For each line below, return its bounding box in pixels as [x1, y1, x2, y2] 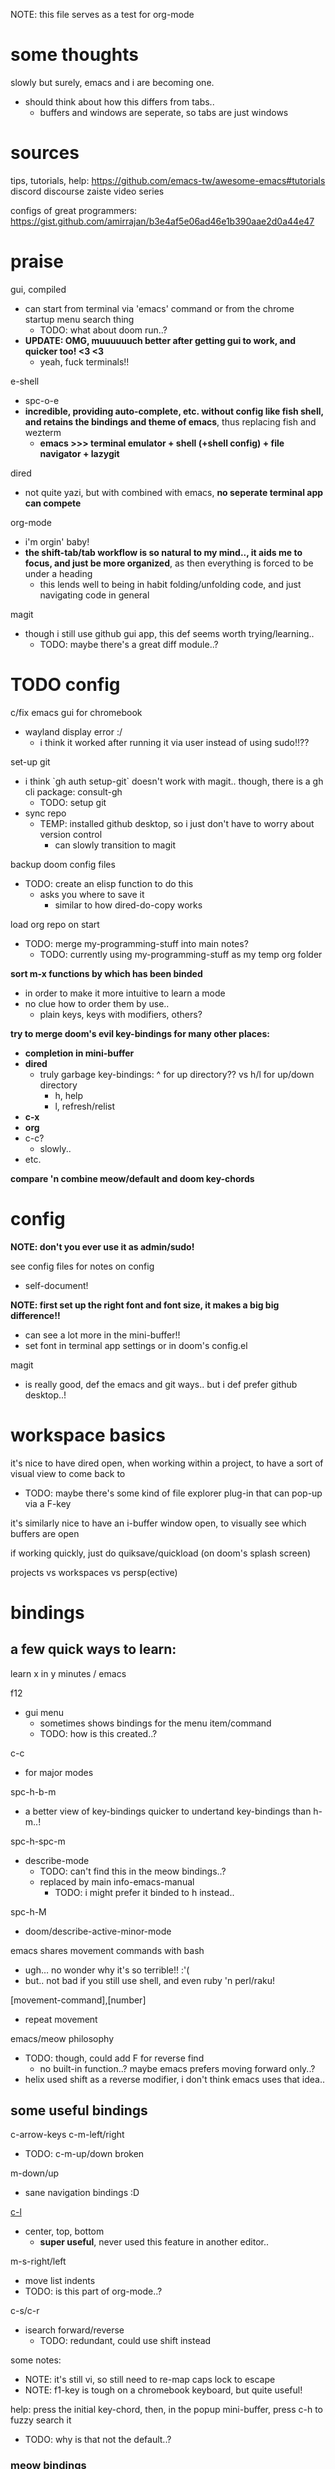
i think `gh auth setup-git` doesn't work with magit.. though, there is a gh [24, 775, 324, 787]
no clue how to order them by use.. [24, 997, 170, 1009]
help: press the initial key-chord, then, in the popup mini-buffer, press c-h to [10, 2404, 323, 2416]
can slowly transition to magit [54, 839, 177, 851]
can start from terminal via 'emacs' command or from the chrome [24, 302, 295, 314]
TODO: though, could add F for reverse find [24, 2052, 205, 2064]
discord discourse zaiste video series [10, 185, 165, 197]
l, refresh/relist [54, 1100, 115, 1112]
